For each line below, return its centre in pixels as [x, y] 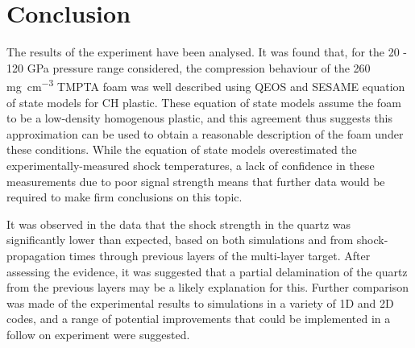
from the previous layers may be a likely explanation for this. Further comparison [207, 287]
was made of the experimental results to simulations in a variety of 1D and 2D [200, 302]
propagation [36, 255]
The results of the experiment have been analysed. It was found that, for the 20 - [207, 52]
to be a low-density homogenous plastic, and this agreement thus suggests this [200, 118]
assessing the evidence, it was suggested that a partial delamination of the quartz [207, 271]
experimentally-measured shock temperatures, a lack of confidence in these [191, 165]
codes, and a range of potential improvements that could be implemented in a [199, 319]
